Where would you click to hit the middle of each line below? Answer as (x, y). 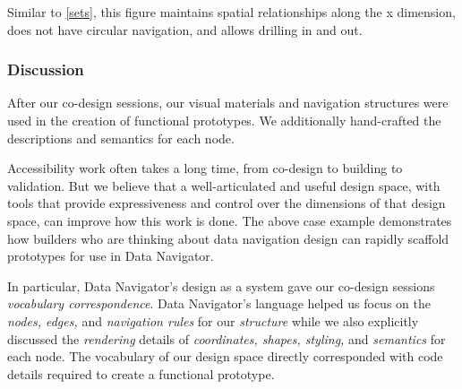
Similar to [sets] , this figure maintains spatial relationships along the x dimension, (231, 12)
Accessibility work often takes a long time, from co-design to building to (205, 168)
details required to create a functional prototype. (141, 373)
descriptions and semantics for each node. (121, 138)
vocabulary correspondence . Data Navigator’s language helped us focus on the (219, 303)
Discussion (46, 69)
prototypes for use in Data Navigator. (111, 256)
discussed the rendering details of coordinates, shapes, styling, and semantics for (227, 338)
